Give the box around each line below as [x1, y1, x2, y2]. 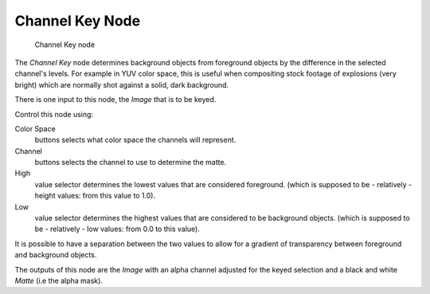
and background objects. [14, 250, 97, 260]
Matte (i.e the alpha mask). [14, 276, 104, 285]
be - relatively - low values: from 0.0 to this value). [34, 224, 201, 234]
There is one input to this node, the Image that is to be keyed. [14, 95, 217, 104]
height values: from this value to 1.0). [34, 191, 156, 201]
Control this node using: [14, 109, 94, 119]
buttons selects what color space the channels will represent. [34, 135, 236, 145]
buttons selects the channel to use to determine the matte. [34, 158, 227, 167]
